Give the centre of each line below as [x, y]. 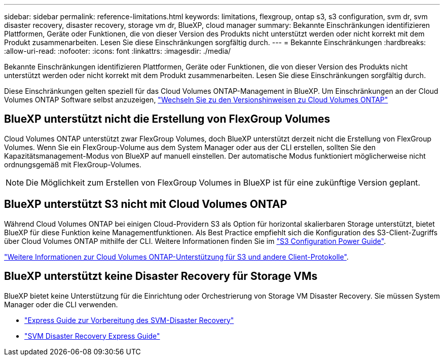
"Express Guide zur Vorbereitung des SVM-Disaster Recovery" [129, 320]
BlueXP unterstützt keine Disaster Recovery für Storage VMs [161, 276]
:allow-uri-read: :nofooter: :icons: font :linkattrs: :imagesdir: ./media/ [118, 51]
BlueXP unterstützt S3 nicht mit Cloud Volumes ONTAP [146, 204]
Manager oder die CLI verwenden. [61, 304]
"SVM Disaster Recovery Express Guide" [92, 336]
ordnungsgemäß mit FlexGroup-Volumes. [73, 164]
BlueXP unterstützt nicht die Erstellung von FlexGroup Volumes [167, 119]
